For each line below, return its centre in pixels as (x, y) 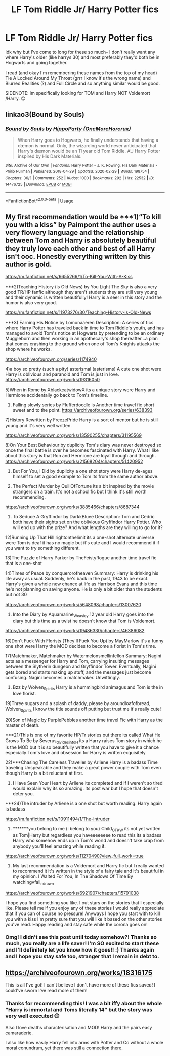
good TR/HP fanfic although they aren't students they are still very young (81, 292)
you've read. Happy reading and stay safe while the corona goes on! (76, 924)
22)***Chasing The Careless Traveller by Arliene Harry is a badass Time (81, 762)
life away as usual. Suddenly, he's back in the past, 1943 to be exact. (77, 578)
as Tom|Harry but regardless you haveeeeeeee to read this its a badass (87, 835)
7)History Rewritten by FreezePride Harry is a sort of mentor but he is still (82, 420)
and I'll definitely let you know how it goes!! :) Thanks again (80, 950)
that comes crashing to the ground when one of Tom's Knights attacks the (83, 344)
